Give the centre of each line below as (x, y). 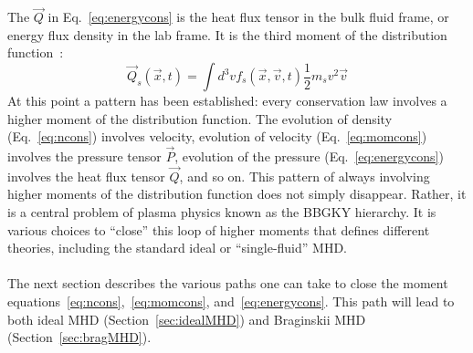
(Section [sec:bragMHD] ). (79, 337)
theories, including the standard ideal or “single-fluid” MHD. (177, 248)
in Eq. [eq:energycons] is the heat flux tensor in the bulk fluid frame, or (248, 17)
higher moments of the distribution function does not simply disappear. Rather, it (237, 194)
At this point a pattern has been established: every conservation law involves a (227, 100)
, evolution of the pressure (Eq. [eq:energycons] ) (309, 156)
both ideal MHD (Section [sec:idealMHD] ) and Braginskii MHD (187, 319)
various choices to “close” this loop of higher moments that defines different (219, 229)
